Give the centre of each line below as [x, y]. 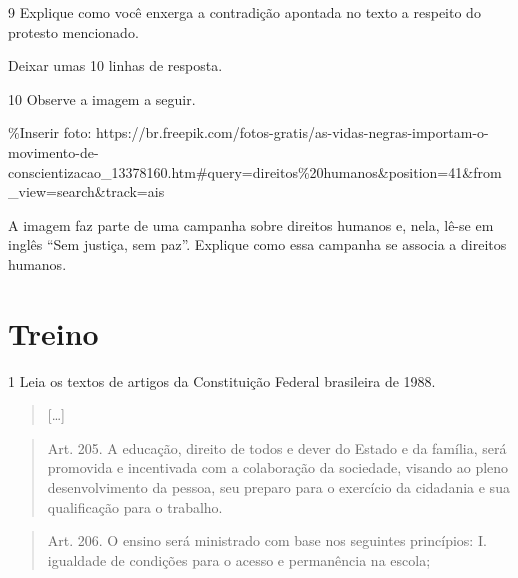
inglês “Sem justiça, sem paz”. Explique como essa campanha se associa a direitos [257, 244]
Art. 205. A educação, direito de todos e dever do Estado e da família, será [277, 447]
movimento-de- [53, 151]
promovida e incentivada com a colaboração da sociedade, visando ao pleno [278, 467]
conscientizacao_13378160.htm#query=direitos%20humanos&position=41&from [255, 171]
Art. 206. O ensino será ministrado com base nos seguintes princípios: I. [267, 540]
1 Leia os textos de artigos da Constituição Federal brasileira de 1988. [222, 380]
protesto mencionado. [73, 31]
